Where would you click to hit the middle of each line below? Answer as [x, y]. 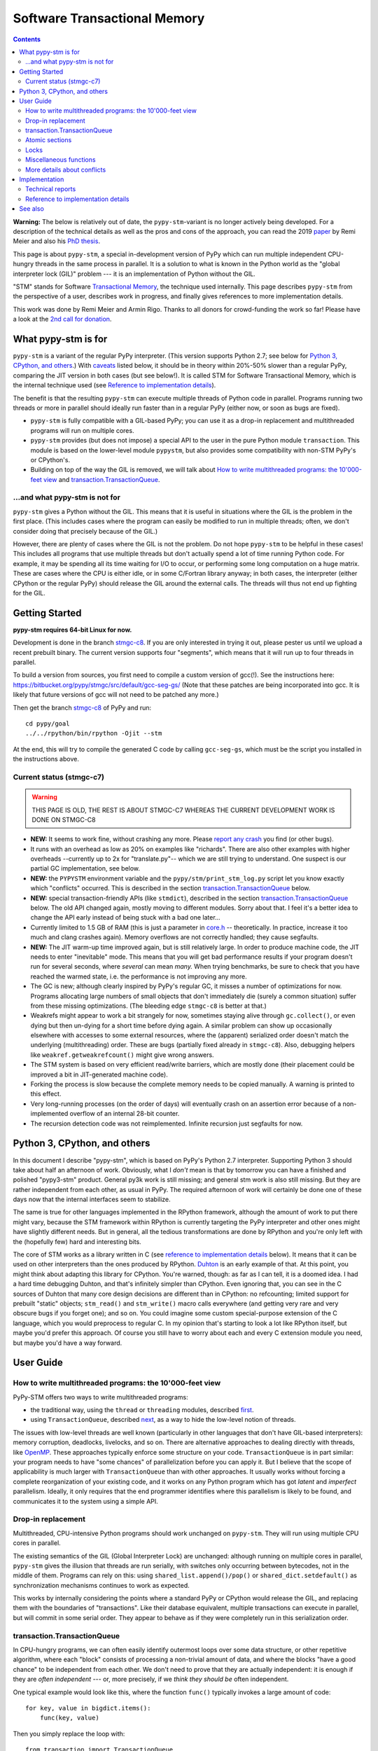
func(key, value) [69, 1718]
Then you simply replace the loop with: [69, 1733]
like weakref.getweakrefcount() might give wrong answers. [122, 1055]
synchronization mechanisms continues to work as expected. [101, 1585]
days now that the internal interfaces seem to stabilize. [92, 1199]
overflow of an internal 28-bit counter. [125, 1114]
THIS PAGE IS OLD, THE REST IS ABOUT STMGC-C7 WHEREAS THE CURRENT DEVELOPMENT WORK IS [183, 810]
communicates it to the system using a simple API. [86, 1501]
